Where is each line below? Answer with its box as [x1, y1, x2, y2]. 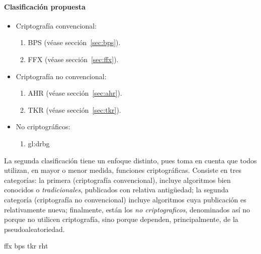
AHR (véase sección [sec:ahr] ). [28, 88, 122, 98]
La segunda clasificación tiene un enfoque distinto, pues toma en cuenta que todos [4, 155, 257, 165]
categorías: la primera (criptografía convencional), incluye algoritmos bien [4, 174, 231, 185]
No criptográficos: [16, 121, 70, 132]
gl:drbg [28, 138, 50, 148]
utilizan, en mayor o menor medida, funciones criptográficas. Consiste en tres [4, 165, 241, 175]
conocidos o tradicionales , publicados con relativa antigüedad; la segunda [4, 184, 229, 195]
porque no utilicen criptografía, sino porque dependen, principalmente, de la [4, 214, 238, 224]
